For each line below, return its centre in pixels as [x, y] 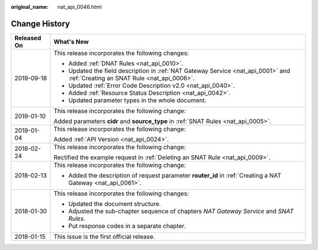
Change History [40, 24]
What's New [71, 41]
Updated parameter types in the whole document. [137, 100]
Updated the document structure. [115, 203]
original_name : [30, 7]
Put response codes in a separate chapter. [127, 226]
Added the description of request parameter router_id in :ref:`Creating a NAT [175, 175]
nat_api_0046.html [80, 7]
